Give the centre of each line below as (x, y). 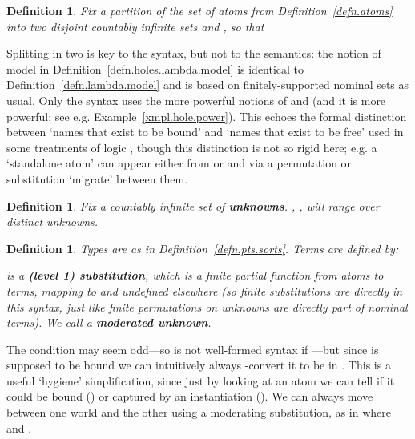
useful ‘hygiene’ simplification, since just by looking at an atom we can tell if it (201, 380)
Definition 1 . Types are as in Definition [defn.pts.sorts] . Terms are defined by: (203, 248)
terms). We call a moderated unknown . (109, 322)
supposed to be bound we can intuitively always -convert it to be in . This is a (199, 365)
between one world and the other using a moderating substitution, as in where (199, 412)
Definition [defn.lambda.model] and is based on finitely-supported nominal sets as (208, 85)
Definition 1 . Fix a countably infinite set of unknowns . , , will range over (193, 205)
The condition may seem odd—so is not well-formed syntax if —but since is (193, 349)
